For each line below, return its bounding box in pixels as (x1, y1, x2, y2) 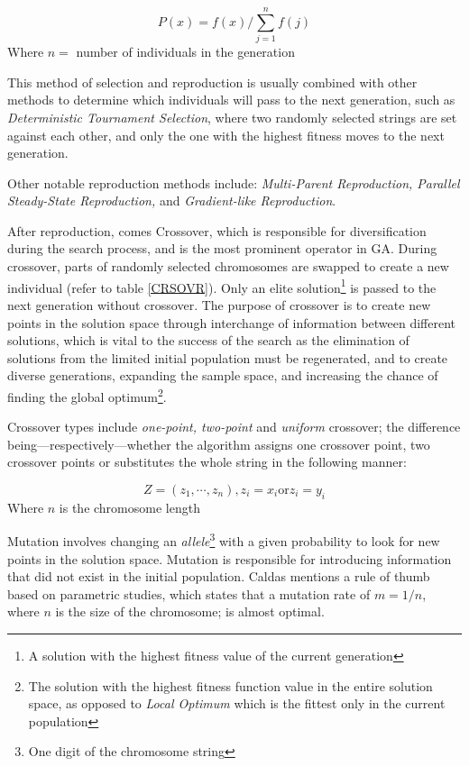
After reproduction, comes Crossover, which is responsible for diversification (7, 221, 427, 240)
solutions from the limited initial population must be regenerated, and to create (7, 348, 448, 367)
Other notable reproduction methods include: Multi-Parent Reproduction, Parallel (7, 173, 460, 192)
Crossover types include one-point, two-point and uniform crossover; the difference (7, 417, 461, 436)
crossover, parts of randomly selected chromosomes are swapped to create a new (7, 257, 449, 276)
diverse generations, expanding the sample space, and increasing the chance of (7, 366, 438, 385)
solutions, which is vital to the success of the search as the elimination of (7, 331, 409, 350)
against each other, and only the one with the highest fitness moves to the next (7, 125, 445, 144)
